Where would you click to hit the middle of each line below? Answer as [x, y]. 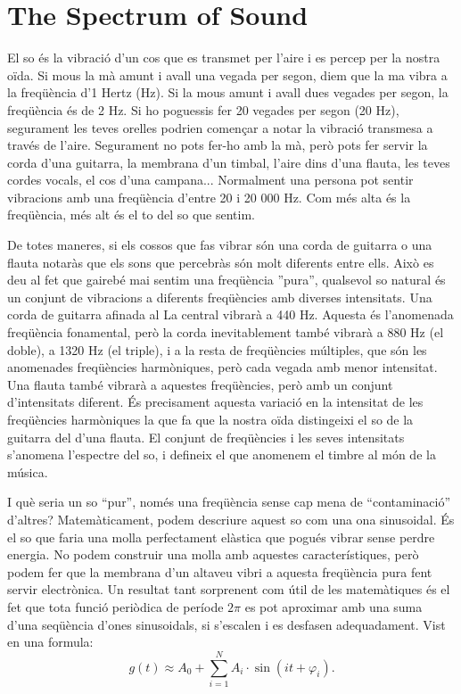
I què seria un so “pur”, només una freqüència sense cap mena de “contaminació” [229, 502]
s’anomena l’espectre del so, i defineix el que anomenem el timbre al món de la [222, 454]
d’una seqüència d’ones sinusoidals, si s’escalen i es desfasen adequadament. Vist [226, 624]
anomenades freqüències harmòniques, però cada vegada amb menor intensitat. [222, 367]
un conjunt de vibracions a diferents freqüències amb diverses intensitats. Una [220, 297]
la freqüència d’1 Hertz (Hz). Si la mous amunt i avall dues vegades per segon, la [228, 92]
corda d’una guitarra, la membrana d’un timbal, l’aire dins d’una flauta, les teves [229, 162]
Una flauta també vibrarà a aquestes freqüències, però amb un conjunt [200, 384]
